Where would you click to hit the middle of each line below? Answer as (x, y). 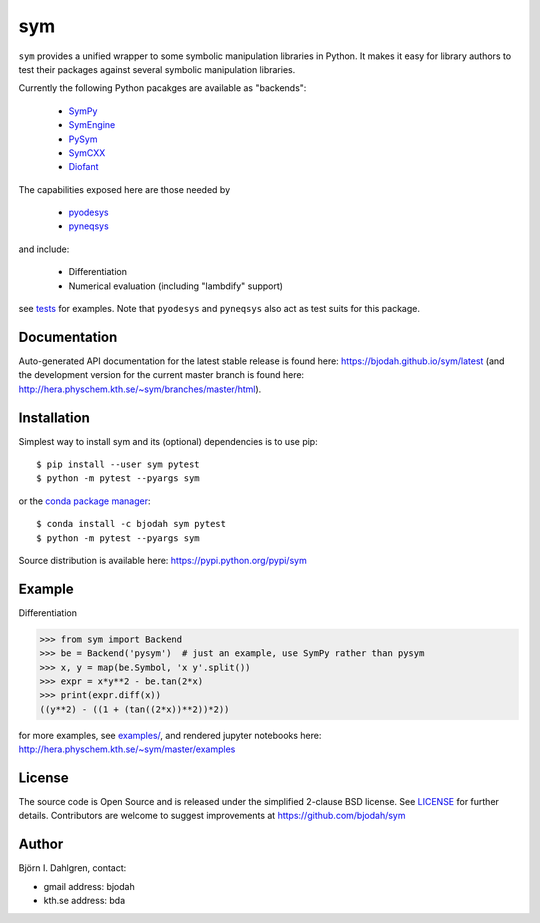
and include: (44, 249)
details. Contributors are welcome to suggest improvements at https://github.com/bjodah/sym (212, 816)
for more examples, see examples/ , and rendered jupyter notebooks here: (170, 735)
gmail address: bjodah (89, 886)
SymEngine (92, 125)
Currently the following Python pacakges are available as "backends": (162, 88)
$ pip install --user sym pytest (118, 464)
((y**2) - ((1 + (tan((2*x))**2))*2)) (134, 709)
